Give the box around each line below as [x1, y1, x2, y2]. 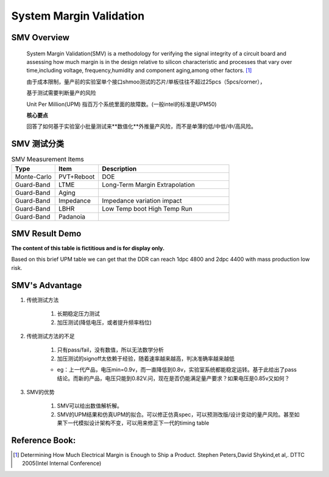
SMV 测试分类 [11, 139, 64, 149]
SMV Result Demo [11, 228, 82, 239]
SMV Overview [11, 32, 70, 43]
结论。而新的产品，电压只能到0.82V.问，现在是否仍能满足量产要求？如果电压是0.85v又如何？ [57, 375, 290, 382]
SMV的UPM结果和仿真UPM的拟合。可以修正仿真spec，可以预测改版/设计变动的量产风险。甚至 [57, 411, 295, 418]
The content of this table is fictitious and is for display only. [11, 244, 164, 252]
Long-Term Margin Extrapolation [102, 180, 195, 189]
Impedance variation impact [102, 196, 182, 205]
